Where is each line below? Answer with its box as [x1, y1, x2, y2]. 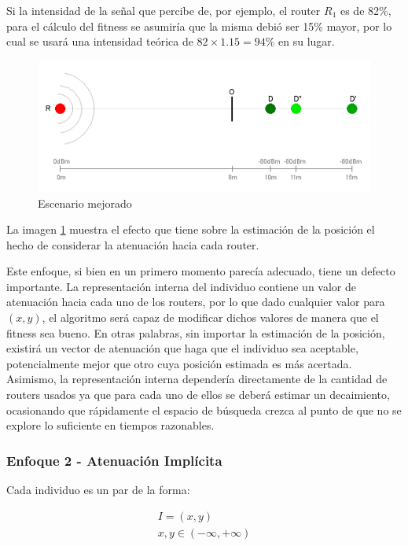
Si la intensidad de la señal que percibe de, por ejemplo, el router [6, 2, 321, 18]
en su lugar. [278, 33, 335, 50]
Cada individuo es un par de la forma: [6, 481, 190, 498]
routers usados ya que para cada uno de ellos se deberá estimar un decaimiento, [6, 386, 390, 403]
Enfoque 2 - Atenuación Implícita [6, 450, 222, 470]
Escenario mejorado [38, 194, 132, 211]
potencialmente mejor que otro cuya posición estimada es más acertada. [6, 355, 352, 371]
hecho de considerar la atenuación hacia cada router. [6, 236, 259, 253]
